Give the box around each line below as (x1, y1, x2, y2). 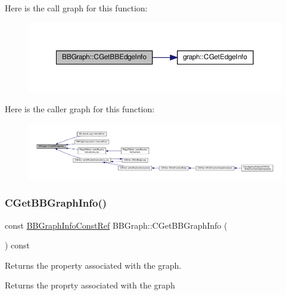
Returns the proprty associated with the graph (5, 279, 175, 291)
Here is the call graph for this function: (5, 2, 148, 14)
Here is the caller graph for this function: (5, 103, 155, 115)
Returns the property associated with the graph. (5, 259, 182, 271)
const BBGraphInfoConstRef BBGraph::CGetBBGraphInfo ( (5, 219, 228, 231)
